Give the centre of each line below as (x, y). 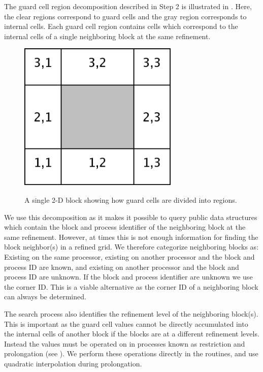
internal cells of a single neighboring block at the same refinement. (107, 36)
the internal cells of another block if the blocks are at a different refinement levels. (132, 334)
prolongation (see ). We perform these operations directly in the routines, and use (131, 353)
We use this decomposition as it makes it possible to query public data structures (131, 217)
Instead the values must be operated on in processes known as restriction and (125, 343)
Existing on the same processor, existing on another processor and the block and (129, 257)
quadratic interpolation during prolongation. (73, 363)
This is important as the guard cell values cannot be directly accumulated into (126, 323)
